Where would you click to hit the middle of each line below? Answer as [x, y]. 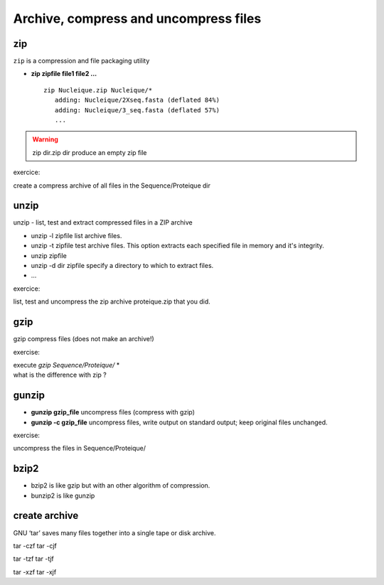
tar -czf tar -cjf [35, 546]
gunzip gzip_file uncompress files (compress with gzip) [113, 412]
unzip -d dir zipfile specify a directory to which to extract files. [122, 266]
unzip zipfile [49, 255]
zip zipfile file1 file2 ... [64, 74]
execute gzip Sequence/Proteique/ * [66, 365]
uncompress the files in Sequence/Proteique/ [79, 449]
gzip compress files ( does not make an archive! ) [84, 339]
